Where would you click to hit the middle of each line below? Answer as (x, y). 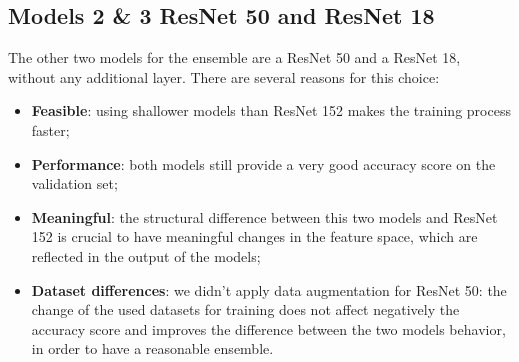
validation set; (74, 183)
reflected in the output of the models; (146, 255)
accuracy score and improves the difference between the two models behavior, (268, 328)
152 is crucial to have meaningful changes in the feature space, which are (254, 236)
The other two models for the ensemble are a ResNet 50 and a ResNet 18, (234, 57)
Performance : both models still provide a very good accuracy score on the (263, 163)
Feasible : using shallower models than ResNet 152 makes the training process (271, 110)
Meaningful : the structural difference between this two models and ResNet (264, 216)
